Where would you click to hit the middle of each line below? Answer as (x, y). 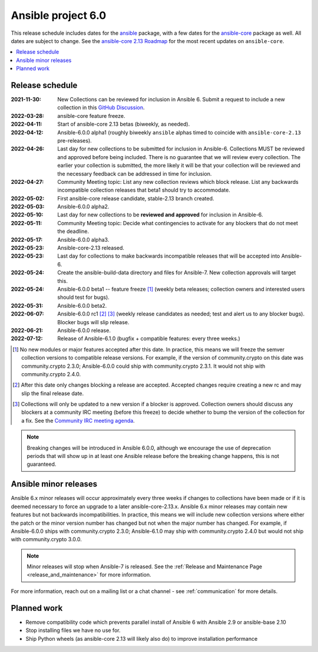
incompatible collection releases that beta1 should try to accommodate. (144, 190)
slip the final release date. (53, 393)
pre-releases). (75, 140)
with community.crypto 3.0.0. (47, 539)
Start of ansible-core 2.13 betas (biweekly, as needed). (124, 124)
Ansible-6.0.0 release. (84, 330)
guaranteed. (42, 464)
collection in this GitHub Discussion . (101, 108)
